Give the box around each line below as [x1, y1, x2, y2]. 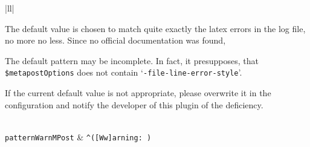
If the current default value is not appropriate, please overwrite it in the [5, 87, 271, 99]
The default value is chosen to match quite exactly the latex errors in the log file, [5, 22, 306, 34]
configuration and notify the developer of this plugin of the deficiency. [5, 98, 263, 111]
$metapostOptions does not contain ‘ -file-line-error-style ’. [5, 66, 242, 79]
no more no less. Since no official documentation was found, [5, 34, 226, 47]
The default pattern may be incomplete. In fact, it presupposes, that [5, 54, 259, 67]
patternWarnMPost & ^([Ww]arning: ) [5, 130, 152, 143]
